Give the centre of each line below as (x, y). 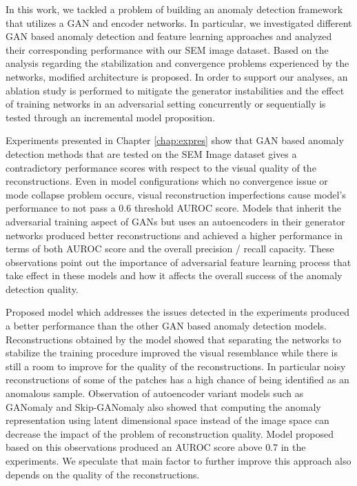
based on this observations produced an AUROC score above (134, 447)
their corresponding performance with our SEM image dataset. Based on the (167, 49)
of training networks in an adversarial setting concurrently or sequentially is (166, 104)
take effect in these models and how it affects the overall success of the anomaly (174, 275)
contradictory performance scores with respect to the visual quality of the (161, 167)
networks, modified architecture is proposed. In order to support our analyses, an (177, 76)
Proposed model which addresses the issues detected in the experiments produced (178, 312)
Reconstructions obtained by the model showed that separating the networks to (173, 339)
